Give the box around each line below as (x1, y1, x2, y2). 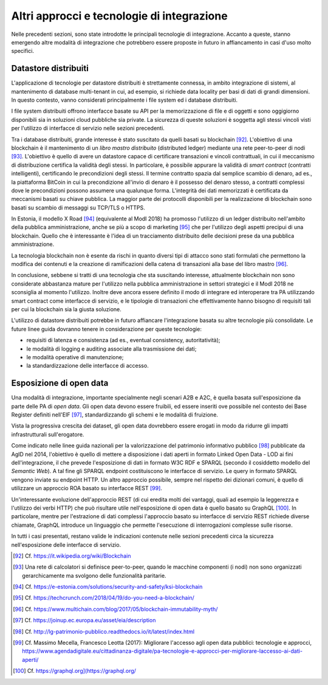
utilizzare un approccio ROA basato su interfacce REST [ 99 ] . (11, 485, 162, 492)
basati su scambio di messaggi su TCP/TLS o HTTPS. (11, 204, 145, 211)
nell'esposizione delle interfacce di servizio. (11, 541, 121, 548)
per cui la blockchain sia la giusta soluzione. (11, 306, 121, 313)
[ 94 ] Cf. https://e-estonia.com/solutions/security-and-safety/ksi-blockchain (13, 583, 203, 591)
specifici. (11, 47, 35, 55)
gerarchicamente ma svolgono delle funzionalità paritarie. (22, 572, 166, 579)
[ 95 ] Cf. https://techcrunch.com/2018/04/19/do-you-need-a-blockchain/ (13, 594, 194, 602)
